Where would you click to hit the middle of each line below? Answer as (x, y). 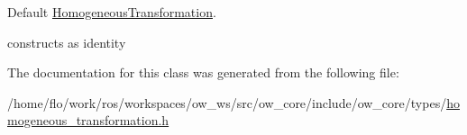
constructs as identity (67, 42)
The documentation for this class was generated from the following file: (203, 72)
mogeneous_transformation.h (88, 120)
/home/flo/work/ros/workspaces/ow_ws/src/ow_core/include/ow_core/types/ (227, 102)
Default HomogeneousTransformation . (112, 12)
